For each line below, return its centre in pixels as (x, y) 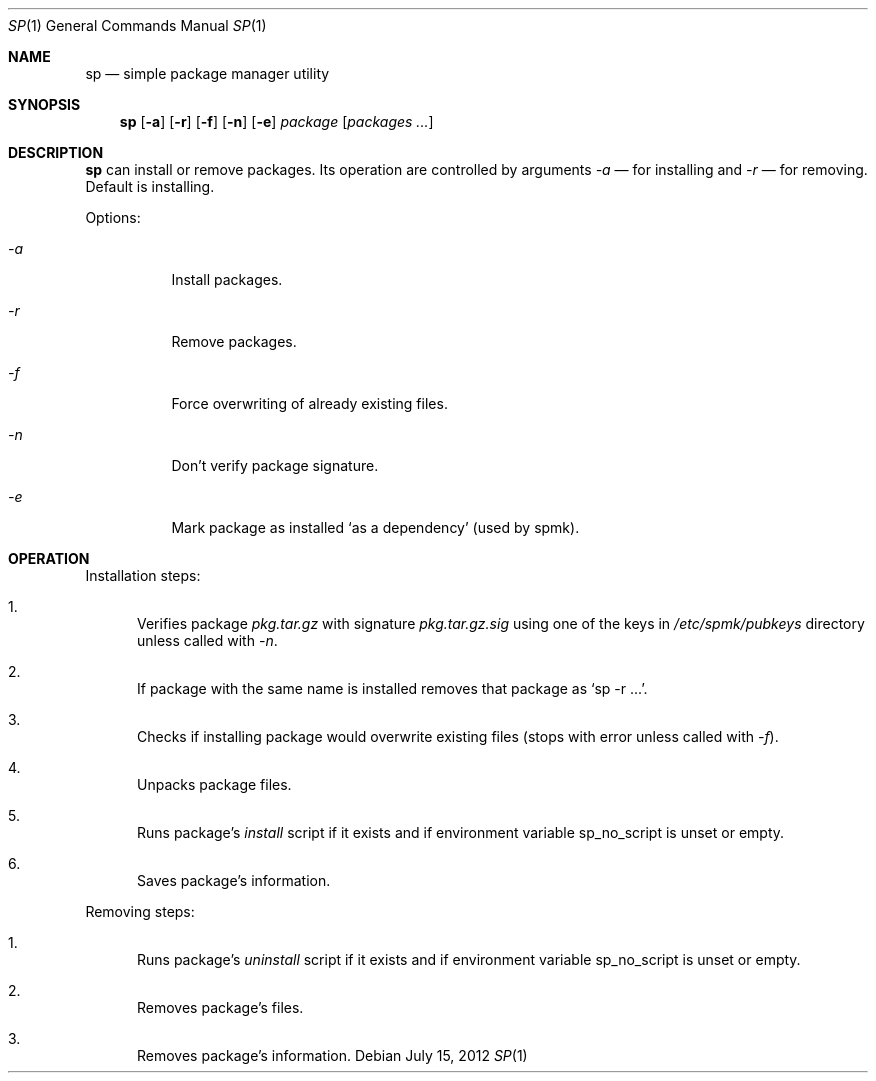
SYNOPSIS (44, 104)
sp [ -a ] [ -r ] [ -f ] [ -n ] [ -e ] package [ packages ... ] (276, 121)
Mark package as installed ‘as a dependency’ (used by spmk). (375, 527)
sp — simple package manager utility (207, 73)
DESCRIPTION (56, 152)
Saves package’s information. (234, 880)
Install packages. (227, 279)
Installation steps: (143, 575)
